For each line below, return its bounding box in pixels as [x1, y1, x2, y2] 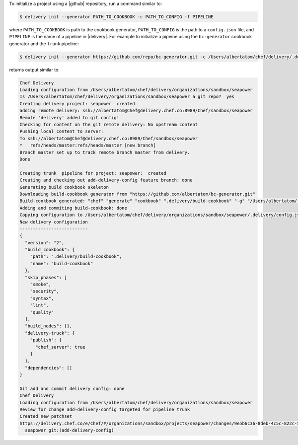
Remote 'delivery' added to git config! [19, 115, 119, 120]
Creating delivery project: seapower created [19, 101, 135, 106]
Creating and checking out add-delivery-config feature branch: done [19, 177, 193, 183]
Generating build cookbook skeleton [19, 184, 109, 190]
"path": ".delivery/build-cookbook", [30, 254, 122, 259]
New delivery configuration [19, 219, 88, 224]
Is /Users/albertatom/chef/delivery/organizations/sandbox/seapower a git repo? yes [19, 94, 234, 99]
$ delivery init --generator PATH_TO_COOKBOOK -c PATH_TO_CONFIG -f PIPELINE [19, 14, 214, 19]
